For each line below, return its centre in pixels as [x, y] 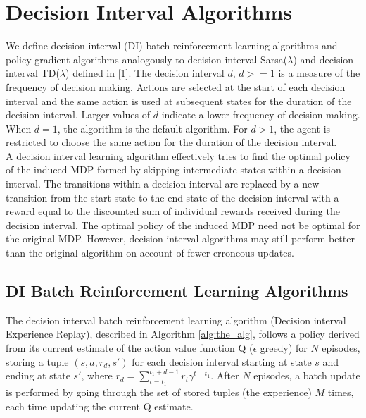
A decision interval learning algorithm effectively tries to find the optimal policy [178, 155]
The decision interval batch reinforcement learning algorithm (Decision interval [176, 320]
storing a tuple [37, 361]
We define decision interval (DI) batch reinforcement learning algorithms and [172, 45]
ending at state [38, 375]
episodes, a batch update [307, 375]
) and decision [323, 59]
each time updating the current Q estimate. [100, 406]
